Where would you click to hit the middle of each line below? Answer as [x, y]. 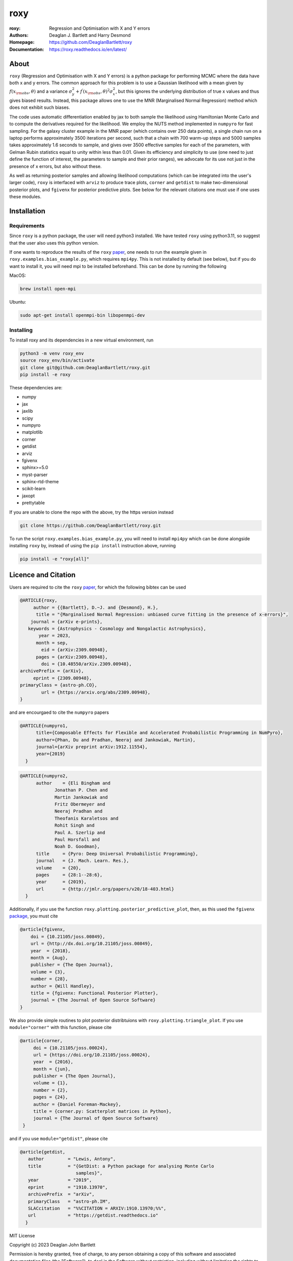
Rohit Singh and [75, 825]
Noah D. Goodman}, [77, 847]
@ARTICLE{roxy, [39, 600]
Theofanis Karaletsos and [86, 818]
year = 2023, [54, 636]
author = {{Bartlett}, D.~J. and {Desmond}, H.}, [96, 607]
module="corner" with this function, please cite [61, 1027]
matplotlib [32, 432]
